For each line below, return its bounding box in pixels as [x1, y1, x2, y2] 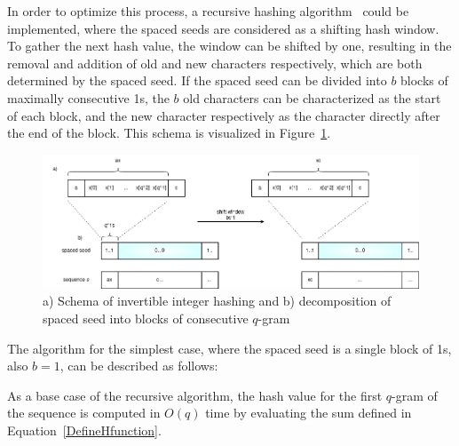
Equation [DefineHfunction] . [7, 420, 162, 439]
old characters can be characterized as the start [183, 88, 441, 107]
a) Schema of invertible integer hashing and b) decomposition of [43, 291, 392, 310]
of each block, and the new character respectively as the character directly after [7, 106, 440, 124]
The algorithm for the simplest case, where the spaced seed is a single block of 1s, [7, 338, 452, 357]
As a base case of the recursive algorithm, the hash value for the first [7, 386, 383, 404]
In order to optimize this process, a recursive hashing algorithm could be [7, 2, 409, 20]
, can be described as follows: [59, 356, 218, 375]
